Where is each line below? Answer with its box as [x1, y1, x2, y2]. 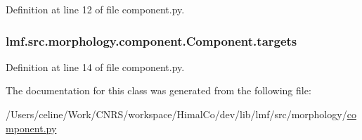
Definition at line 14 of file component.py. [6, 59, 185, 74]
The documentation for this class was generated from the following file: [6, 83, 311, 98]
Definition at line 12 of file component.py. [6, 2, 185, 16]
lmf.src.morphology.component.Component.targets [6, 32, 297, 49]
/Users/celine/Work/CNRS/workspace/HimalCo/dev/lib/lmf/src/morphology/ [6, 107, 347, 121]
